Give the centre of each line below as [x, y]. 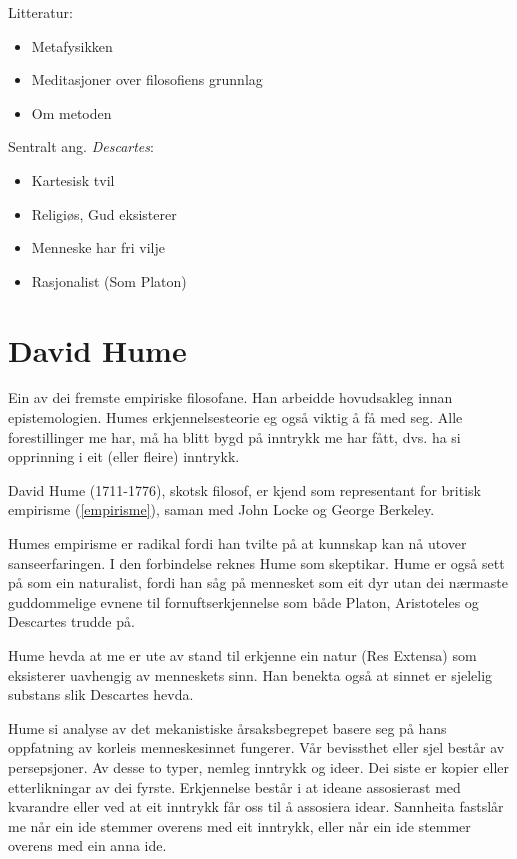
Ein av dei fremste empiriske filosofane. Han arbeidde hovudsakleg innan [230, 397]
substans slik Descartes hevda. [101, 694]
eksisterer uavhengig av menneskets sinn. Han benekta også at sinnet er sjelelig [250, 674]
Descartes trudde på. [71, 621]
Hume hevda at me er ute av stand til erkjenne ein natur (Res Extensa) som [242, 655]
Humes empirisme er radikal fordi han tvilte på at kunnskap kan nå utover [237, 543]
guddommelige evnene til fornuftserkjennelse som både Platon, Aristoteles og [243, 601]
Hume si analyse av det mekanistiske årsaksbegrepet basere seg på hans [227, 727]
